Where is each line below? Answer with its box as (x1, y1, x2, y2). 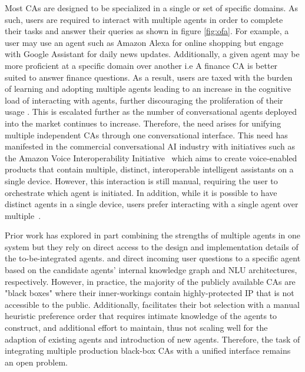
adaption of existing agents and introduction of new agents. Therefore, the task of (5, 333, 300, 345)
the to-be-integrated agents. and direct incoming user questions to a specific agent (5, 252, 301, 264)
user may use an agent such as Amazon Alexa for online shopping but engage (5, 36, 284, 48)
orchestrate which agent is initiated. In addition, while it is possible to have (5, 186, 277, 198)
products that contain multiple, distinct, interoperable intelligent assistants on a (5, 163, 294, 175)
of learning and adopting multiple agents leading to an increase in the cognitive (5, 82, 291, 95)
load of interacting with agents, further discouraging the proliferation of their (5, 94, 283, 106)
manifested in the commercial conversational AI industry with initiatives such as (5, 140, 295, 152)
